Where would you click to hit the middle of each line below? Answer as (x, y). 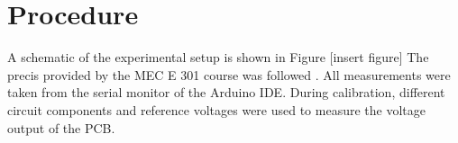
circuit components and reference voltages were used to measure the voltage (216, 109)
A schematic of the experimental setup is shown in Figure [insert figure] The (218, 57)
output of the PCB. (61, 127)
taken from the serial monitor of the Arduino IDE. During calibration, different (226, 92)
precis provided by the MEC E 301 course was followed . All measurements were (229, 74)
